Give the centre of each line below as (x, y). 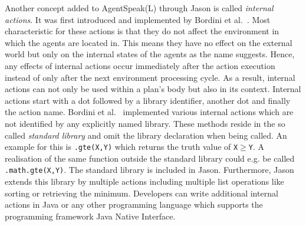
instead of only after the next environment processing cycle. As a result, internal (150, 77)
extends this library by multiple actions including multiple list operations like (144, 181)
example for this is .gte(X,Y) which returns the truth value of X (121, 147)
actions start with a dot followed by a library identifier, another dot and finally (148, 100)
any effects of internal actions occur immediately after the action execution (140, 65)
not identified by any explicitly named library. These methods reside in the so (145, 123)
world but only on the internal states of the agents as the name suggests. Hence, (150, 54)
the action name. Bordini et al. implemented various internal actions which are (149, 112)
